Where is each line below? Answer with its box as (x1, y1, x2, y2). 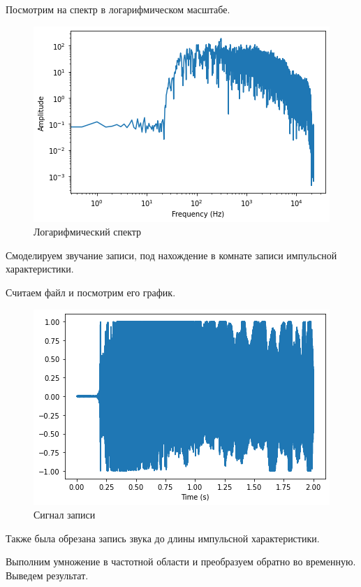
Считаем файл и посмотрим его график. (6, 284, 176, 299)
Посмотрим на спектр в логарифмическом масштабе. (6, 2, 230, 16)
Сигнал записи (34, 507, 96, 522)
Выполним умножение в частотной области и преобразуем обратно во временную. (6, 554, 356, 569)
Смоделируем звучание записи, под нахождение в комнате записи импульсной (6, 247, 337, 262)
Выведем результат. (6, 567, 89, 582)
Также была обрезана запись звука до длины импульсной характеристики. (6, 530, 320, 545)
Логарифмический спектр (34, 224, 142, 239)
